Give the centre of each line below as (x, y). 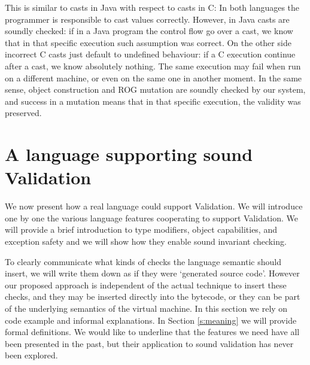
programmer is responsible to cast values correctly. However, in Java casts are (147, 19)
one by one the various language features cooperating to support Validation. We (152, 218)
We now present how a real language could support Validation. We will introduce (154, 206)
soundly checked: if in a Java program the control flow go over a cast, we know (149, 31)
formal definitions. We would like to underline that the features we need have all (152, 332)
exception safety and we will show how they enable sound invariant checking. (146, 241)
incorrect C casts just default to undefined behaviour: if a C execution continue (150, 54)
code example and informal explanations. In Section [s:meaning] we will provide (151, 320)
